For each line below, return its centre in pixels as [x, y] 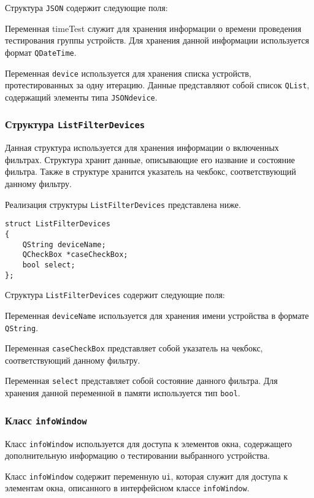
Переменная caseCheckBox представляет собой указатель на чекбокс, [134, 348]
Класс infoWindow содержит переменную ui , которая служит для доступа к [147, 476]
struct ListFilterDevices [58, 224]
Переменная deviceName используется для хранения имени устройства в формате [157, 315]
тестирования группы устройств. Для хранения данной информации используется [157, 40]
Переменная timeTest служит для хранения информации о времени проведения [153, 28]
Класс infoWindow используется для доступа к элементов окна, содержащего [149, 443]
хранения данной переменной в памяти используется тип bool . [123, 393]
